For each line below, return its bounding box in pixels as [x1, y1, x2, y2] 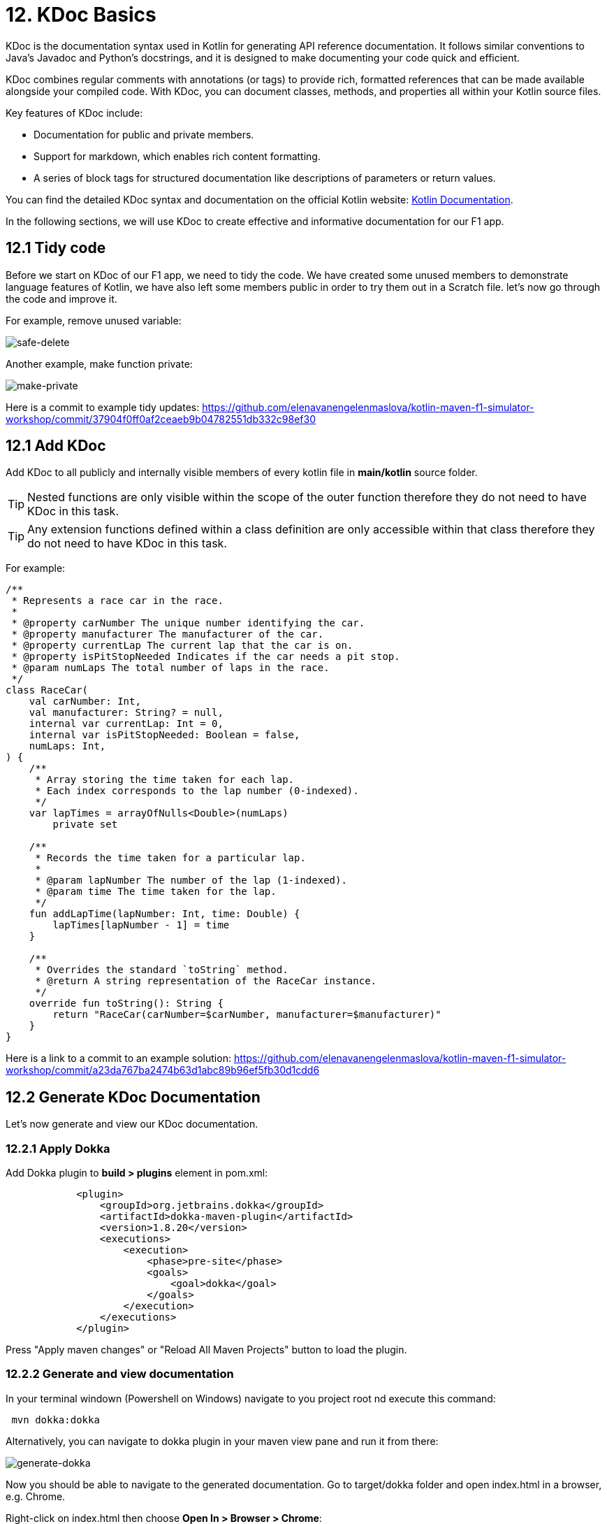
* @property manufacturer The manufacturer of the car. [11, 628, 324, 640]
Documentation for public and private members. [34, 128, 254, 141]
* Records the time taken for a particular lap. [35, 852, 306, 864]
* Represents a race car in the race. [11, 595, 224, 607]
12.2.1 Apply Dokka [6, 1141, 110, 1156]
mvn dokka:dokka [11, 1414, 100, 1425]
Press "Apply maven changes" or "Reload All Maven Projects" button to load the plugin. [6, 1344, 407, 1356]
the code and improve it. [6, 292, 117, 305]
